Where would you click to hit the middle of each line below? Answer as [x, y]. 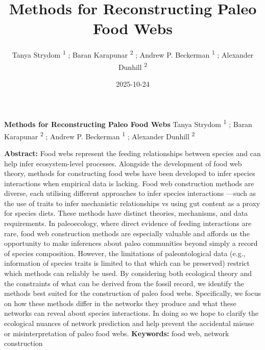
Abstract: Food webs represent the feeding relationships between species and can [132, 153]
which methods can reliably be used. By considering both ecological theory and [128, 273]
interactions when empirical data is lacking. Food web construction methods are [129, 183]
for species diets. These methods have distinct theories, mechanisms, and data [126, 213]
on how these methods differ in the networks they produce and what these [120, 303]
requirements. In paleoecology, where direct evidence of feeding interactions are [128, 223]
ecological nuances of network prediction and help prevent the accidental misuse [129, 323]
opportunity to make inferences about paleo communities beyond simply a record [131, 243]
